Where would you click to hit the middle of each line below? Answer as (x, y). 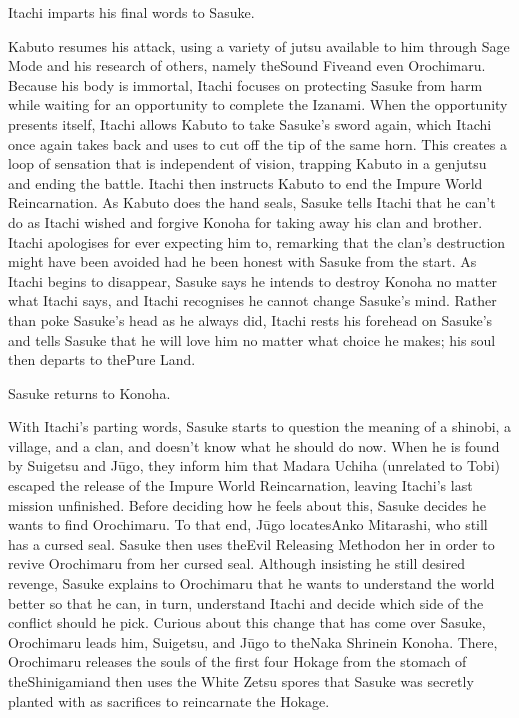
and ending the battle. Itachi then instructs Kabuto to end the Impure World (245, 182)
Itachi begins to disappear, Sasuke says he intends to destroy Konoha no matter (253, 280)
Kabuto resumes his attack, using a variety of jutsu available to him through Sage (259, 45)
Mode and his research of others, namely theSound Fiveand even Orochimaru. (247, 65)
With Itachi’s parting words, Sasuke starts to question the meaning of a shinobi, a (260, 426)
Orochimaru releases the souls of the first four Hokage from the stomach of (237, 661)
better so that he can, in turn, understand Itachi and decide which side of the (246, 602)
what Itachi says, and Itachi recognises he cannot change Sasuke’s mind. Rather (252, 300)
